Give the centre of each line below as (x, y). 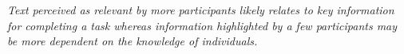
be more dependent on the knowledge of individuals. (133, 41)
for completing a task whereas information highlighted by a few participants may (202, 25)
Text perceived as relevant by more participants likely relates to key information (201, 10)
